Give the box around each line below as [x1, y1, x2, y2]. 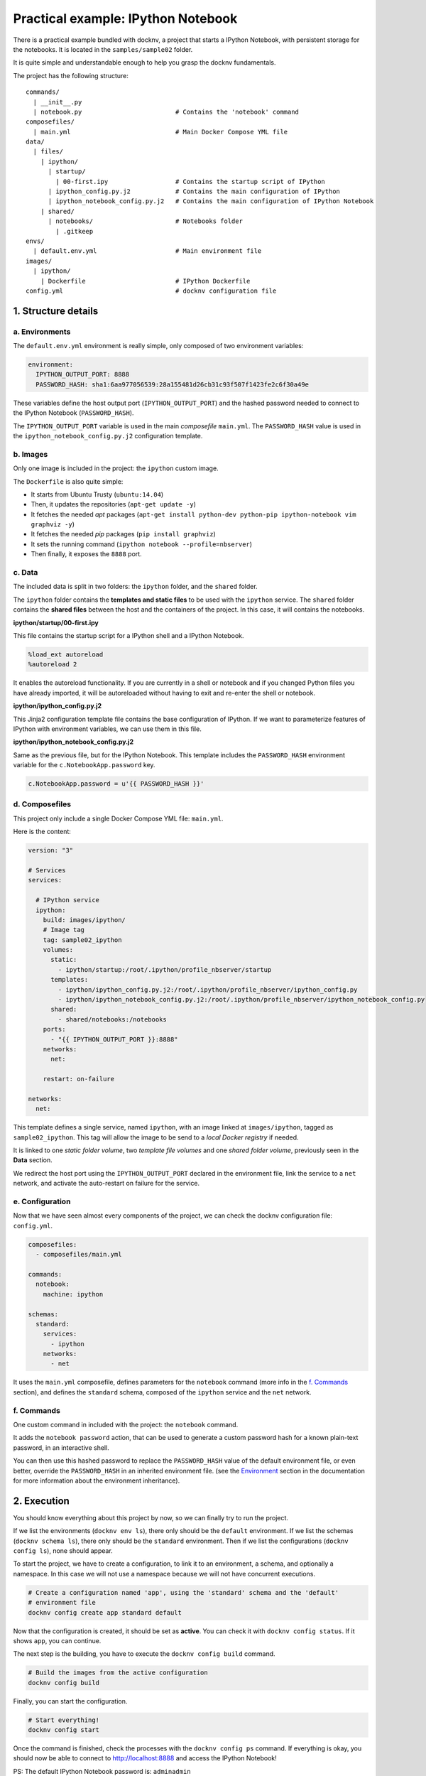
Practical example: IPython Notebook [13, 11, 238, 26]
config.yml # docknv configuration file [26, 286, 277, 295]
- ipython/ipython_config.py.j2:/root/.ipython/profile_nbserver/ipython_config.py [58, 985, 358, 994]
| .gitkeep [55, 227, 94, 235]
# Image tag [43, 926, 85, 934]
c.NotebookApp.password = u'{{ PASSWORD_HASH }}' [28, 780, 204, 788]
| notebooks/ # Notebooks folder [48, 217, 243, 225]
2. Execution [13, 1495, 70, 1507]
